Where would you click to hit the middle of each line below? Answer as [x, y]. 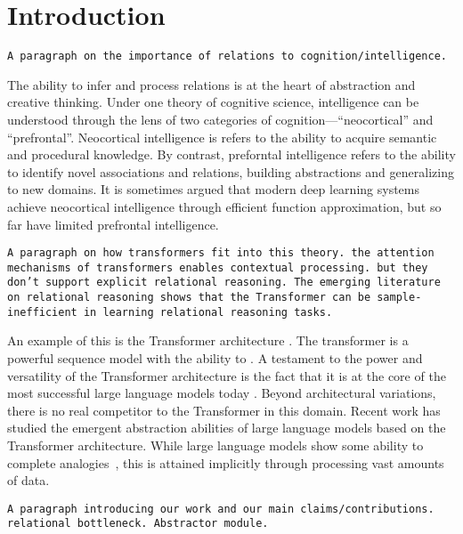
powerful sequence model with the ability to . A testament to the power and [215, 358]
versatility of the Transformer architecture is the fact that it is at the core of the [227, 375]
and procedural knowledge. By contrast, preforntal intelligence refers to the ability [231, 154]
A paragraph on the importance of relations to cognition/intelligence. [227, 57]
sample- [399, 298]
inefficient [42, 312]
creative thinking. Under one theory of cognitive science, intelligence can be [213, 102]
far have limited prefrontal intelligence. [113, 224]
